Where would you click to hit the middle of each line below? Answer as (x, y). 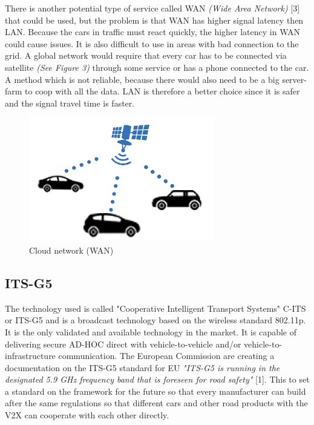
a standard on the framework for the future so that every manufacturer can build (155, 391)
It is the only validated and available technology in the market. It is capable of (151, 331)
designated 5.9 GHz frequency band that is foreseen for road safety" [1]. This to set (157, 379)
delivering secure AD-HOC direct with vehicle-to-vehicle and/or (123, 344)
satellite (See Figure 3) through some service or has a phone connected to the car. (157, 67)
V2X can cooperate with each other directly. (87, 415)
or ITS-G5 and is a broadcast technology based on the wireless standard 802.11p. (155, 320)
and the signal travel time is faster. (70, 103)
